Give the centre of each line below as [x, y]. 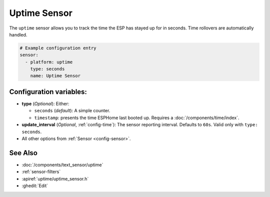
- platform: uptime [49, 62]
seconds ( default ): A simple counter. [72, 111]
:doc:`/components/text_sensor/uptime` [62, 165]
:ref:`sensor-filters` [41, 172]
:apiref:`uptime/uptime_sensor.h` [55, 179]
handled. [18, 34]
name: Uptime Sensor [55, 76]
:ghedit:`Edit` [35, 186]
